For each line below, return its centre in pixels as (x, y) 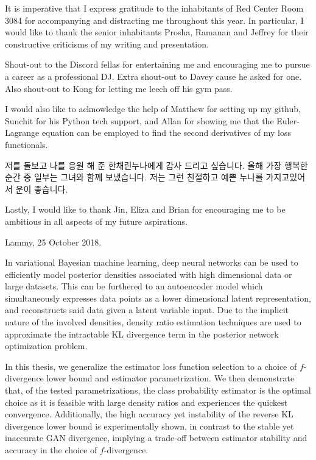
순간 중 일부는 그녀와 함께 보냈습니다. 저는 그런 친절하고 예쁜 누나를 (134, 177)
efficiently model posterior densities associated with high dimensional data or (149, 274)
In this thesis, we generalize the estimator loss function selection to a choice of (151, 366)
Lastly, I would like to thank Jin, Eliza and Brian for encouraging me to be (145, 209)
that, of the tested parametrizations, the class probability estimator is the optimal (158, 390)
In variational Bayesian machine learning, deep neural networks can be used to (152, 262)
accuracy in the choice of (51, 450)
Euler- (288, 120)
